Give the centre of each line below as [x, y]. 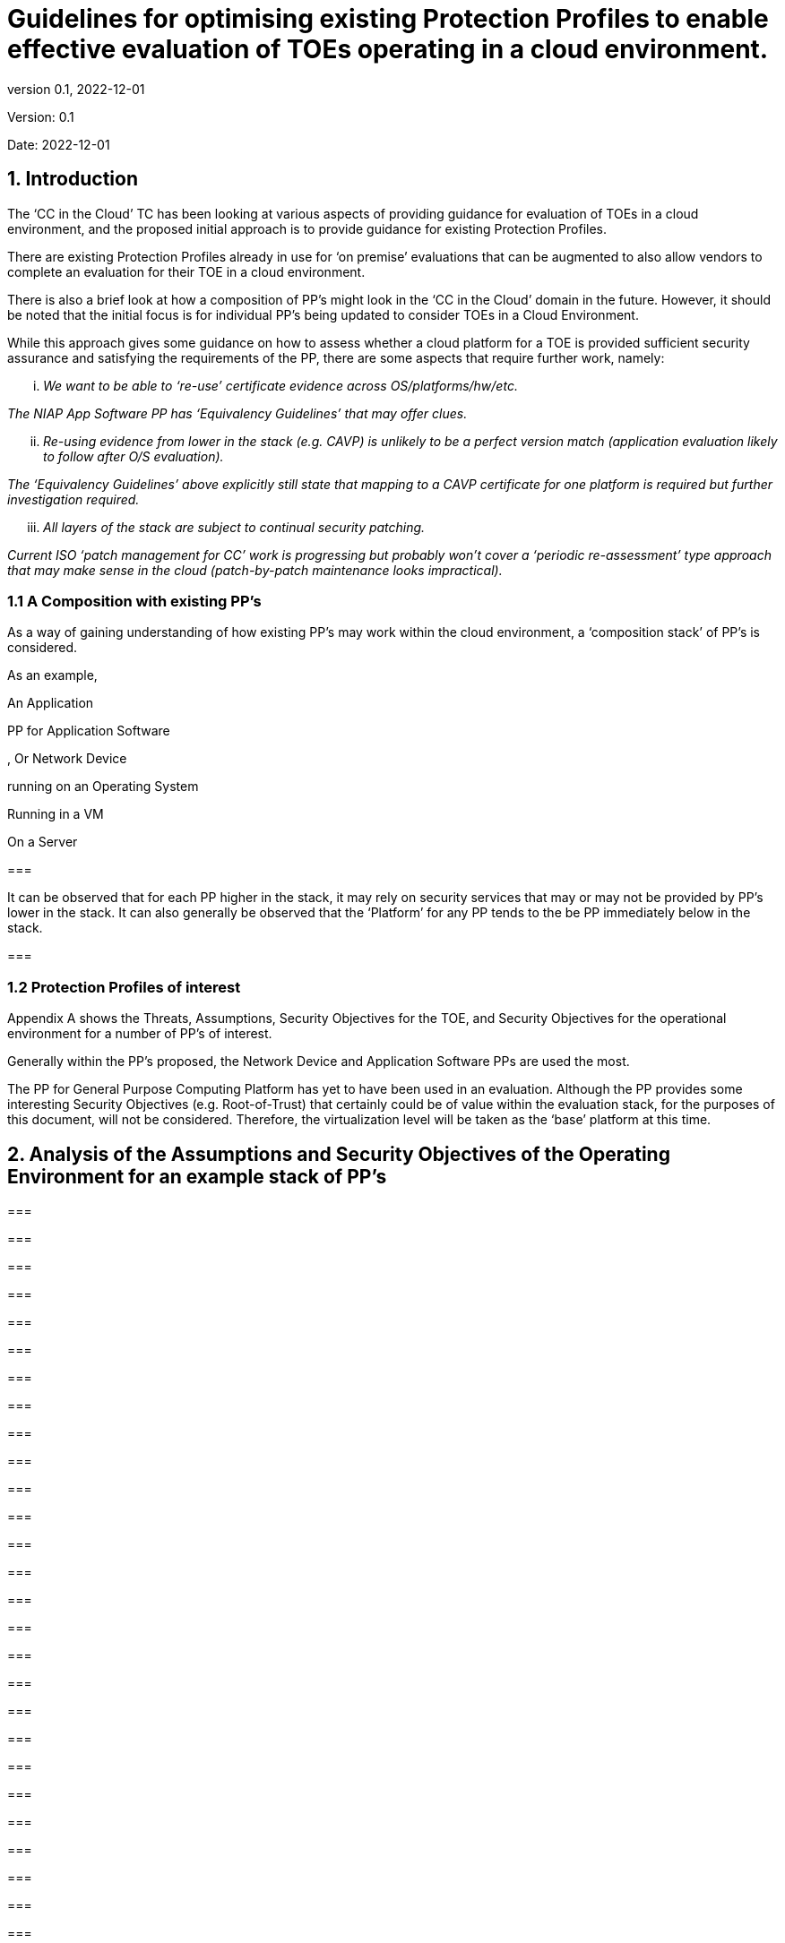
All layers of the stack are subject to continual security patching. [234, 527]
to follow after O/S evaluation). [134, 456]
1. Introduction [73, 179]
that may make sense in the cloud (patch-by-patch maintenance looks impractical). [255, 570]
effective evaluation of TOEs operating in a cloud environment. [388, 49]
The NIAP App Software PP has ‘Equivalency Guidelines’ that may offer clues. [237, 413]
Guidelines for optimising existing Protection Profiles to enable [388, 19]
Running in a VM [56, 814]
